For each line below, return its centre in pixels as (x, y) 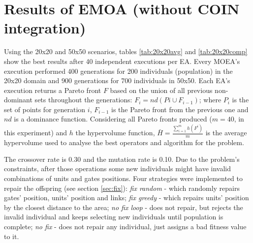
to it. (12, 236)
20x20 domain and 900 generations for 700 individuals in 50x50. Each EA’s (117, 80)
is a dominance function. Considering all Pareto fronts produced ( (113, 119)
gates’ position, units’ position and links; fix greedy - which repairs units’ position (126, 197)
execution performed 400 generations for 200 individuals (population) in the (118, 71)
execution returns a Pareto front (53, 90)
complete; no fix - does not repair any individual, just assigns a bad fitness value (125, 226)
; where (210, 100)
